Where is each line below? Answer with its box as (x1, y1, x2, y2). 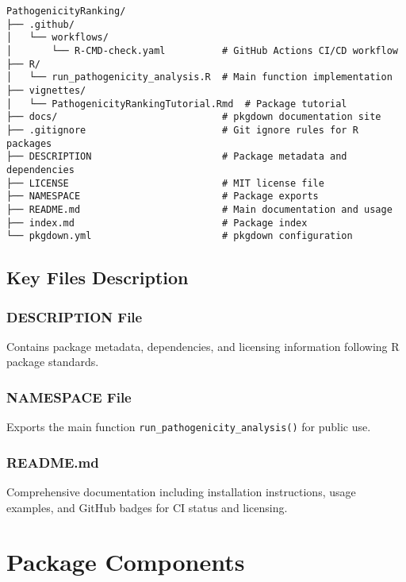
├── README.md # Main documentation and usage (6, 203, 393, 215)
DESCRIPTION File (6, 306, 143, 326)
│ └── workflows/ (6, 32, 109, 44)
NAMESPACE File (6, 387, 132, 407)
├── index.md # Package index (6, 217, 308, 229)
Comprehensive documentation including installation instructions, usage (6, 484, 356, 500)
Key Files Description (6, 265, 189, 290)
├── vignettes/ (6, 84, 86, 96)
